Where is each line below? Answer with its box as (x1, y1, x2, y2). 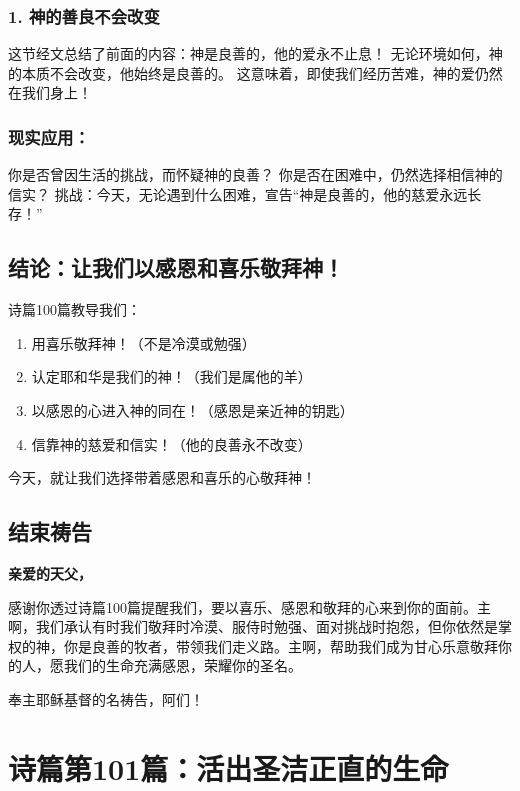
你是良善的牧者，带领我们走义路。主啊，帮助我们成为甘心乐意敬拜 (63, 635, 498, 656)
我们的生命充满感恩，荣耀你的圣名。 (63, 655, 302, 676)
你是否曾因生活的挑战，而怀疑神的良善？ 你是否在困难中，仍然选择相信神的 (8, 164, 503, 185)
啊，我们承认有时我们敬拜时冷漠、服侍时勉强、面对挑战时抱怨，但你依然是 (8, 616, 498, 637)
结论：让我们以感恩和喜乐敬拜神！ (8, 252, 344, 283)
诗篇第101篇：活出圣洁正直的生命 (8, 747, 449, 788)
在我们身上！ (8, 82, 92, 103)
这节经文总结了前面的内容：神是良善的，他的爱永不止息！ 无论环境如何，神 (8, 43, 503, 64)
